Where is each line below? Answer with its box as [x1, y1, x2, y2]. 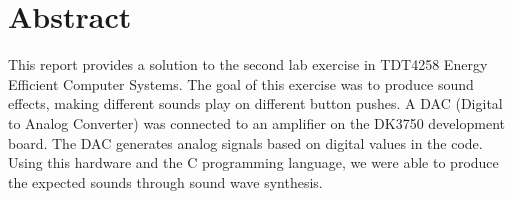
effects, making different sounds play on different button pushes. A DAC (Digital [8, 93, 503, 114]
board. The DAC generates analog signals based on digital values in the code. [8, 132, 483, 153]
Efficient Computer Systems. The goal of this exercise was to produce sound [8, 73, 474, 94]
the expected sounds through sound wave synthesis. [8, 171, 323, 192]
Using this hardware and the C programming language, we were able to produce [8, 152, 499, 173]
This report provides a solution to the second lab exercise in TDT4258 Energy [8, 54, 488, 75]
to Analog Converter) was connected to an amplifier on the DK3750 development [8, 112, 505, 133]
